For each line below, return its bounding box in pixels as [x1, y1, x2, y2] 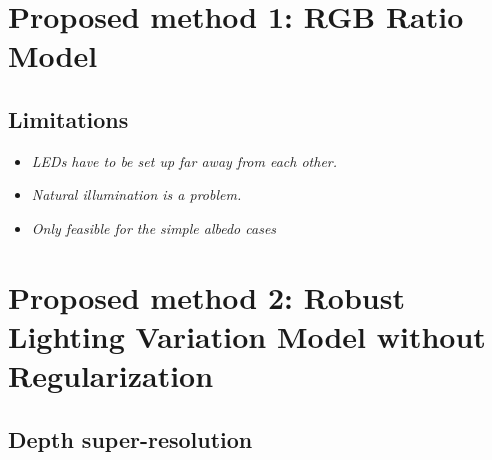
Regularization [8, 355, 214, 396]
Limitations [8, 103, 129, 134]
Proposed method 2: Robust [8, 276, 405, 317]
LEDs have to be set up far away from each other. [31, 150, 338, 171]
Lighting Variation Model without [8, 315, 486, 356]
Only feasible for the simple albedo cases [31, 217, 277, 238]
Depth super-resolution [8, 423, 253, 454]
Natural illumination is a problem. [31, 184, 242, 205]
